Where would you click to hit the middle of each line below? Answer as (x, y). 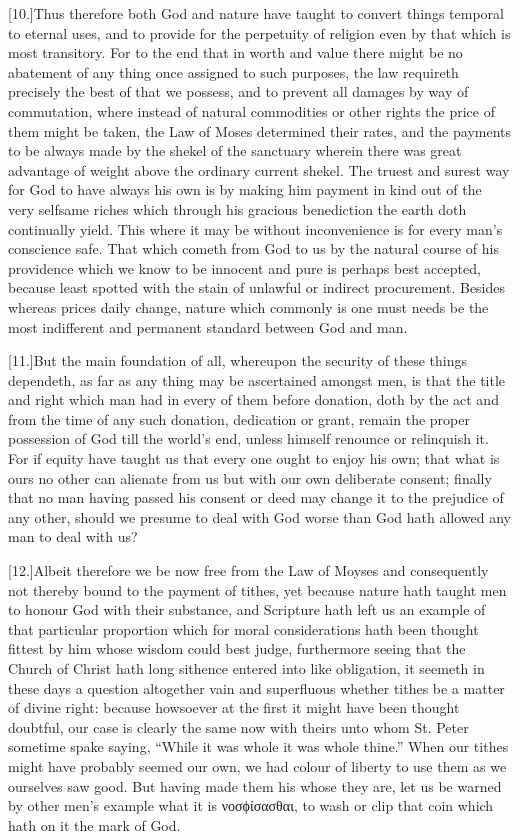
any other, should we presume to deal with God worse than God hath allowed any (259, 516)
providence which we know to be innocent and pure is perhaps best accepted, (244, 267)
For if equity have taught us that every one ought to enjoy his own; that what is (254, 458)
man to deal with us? (73, 536)
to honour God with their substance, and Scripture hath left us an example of (247, 609)
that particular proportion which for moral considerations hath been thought (243, 628)
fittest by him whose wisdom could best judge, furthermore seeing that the (237, 648)
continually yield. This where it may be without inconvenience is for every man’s (255, 228)
